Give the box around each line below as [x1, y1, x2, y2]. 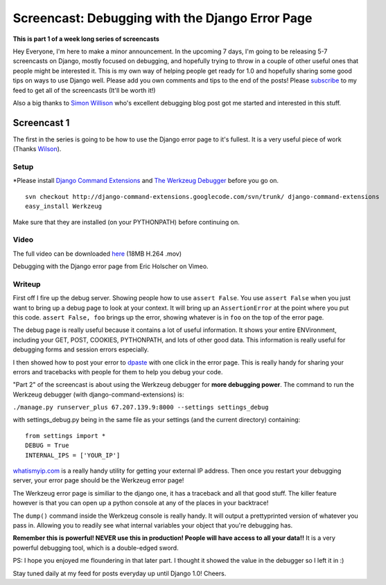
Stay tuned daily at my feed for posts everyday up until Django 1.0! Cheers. [12, 569, 227, 577]
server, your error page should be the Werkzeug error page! [12, 476, 184, 484]
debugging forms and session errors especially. [12, 345, 149, 353]
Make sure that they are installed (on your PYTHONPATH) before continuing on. [12, 218, 240, 226]
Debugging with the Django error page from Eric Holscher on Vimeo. [12, 262, 209, 270]
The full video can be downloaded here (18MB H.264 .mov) [12, 250, 182, 258]
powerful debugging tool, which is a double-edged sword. [12, 543, 179, 552]
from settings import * [25, 432, 106, 439]
